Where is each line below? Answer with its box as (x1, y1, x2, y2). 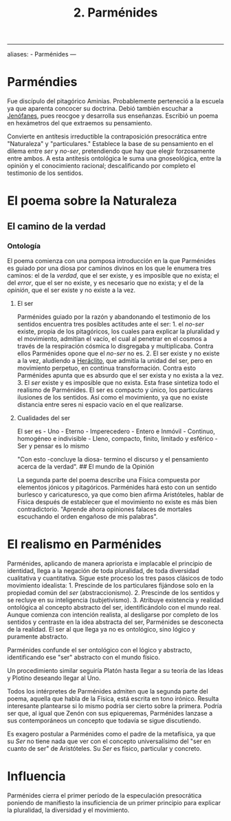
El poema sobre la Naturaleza (7, 193, 177, 209)
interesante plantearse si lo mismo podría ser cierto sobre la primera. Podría (7, 701, 222, 710)
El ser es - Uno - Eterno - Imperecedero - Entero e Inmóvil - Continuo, (16, 427, 215, 435)
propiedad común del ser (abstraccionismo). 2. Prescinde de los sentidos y (7, 588, 220, 596)
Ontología (7, 241, 41, 251)
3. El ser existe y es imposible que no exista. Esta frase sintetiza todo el (16, 379, 219, 386)
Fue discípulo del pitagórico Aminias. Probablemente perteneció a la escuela (7, 97, 224, 105)
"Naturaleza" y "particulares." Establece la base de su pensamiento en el (7, 140, 214, 148)
